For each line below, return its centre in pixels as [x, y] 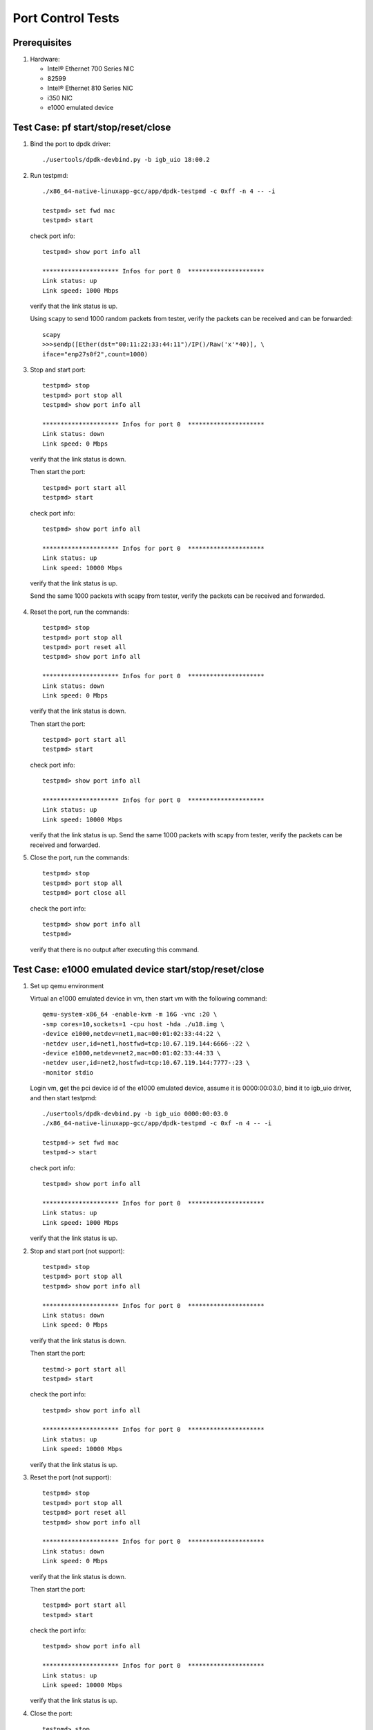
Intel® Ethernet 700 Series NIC [91, 69]
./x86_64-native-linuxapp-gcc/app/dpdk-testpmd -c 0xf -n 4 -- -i [157, 1123]
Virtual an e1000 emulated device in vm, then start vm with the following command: [149, 999]
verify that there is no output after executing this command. [115, 949]
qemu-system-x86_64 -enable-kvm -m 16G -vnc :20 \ [130, 1014]
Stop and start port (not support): [77, 1251]
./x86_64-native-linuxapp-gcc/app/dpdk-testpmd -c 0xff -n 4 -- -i [159, 191]
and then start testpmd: [63, 1098]
